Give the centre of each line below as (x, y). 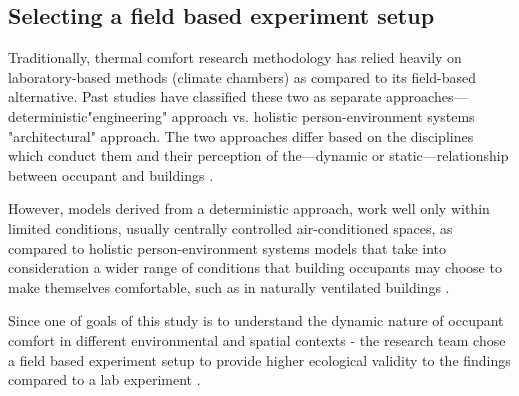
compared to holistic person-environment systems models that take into (227, 247)
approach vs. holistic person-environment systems (323, 115)
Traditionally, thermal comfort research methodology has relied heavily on (235, 57)
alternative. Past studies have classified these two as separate (195, 96)
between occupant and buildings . (111, 174)
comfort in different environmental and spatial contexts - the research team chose (257, 339)
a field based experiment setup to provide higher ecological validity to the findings (259, 359)
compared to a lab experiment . (104, 379)
